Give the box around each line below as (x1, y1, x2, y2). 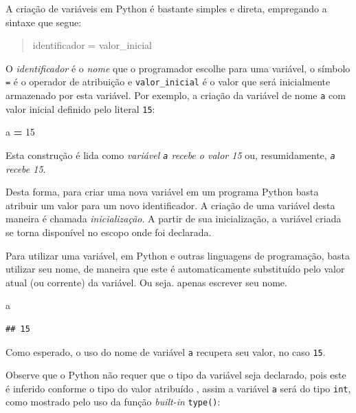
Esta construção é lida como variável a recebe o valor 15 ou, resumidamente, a (5, 147, 335, 162)
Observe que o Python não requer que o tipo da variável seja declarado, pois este (5, 368, 346, 382)
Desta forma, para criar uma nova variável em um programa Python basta (5, 184, 319, 199)
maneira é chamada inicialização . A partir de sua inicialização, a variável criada (5, 211, 342, 226)
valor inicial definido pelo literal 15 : (5, 101, 155, 116)
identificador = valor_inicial (32, 38, 152, 52)
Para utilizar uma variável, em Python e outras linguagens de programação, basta (5, 248, 350, 262)
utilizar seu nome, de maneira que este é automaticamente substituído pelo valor (5, 262, 345, 276)
